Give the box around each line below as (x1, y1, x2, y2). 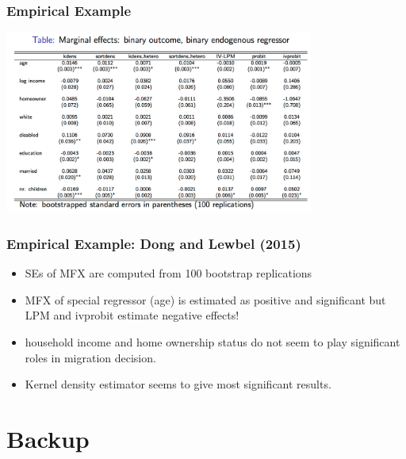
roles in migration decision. (25, 349, 156, 365)
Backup (6, 422, 90, 454)
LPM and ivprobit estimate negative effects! (25, 307, 239, 323)
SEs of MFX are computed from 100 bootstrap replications (25, 265, 312, 281)
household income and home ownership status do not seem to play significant (25, 333, 400, 350)
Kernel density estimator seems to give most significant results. (25, 376, 331, 392)
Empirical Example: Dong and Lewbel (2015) (6, 233, 301, 253)
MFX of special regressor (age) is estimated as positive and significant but (25, 291, 386, 308)
